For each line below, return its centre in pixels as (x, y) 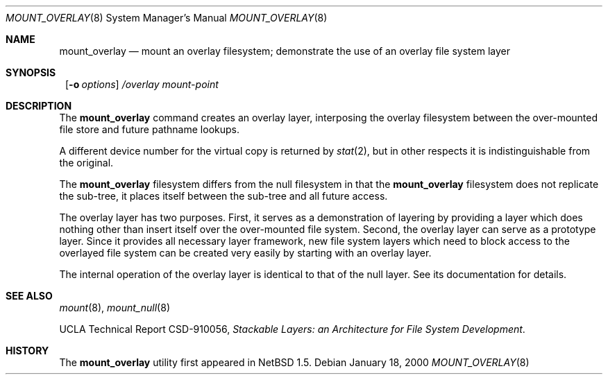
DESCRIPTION (39, 106)
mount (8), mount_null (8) (115, 308)
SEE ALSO (29, 296)
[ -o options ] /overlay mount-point (142, 84)
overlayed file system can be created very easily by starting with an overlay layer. (245, 253)
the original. (86, 163)
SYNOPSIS (31, 72)
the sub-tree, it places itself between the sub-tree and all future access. (223, 196)
